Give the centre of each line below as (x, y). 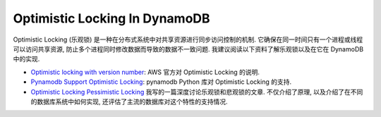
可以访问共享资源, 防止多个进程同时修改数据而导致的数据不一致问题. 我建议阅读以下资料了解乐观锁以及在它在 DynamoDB (188, 49)
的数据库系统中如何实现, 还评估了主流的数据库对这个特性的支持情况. (129, 101)
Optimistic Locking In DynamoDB (112, 18)
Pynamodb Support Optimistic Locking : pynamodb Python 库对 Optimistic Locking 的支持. (161, 82)
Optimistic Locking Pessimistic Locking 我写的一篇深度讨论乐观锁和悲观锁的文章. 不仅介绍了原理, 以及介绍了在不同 (197, 92)
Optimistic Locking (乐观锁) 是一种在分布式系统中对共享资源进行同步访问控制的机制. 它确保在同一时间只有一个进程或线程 (188, 39)
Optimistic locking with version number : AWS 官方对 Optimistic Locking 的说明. (145, 72)
